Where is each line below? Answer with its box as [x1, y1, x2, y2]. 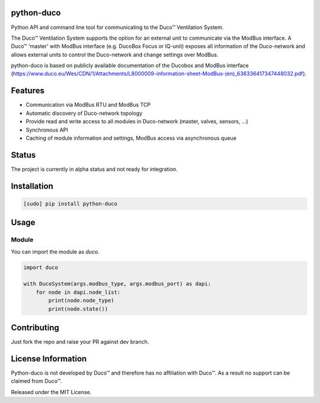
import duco [23, 264, 59, 271]
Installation [11, 181, 53, 191]
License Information [11, 353, 87, 364]
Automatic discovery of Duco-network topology [25, 110, 143, 117]
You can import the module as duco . [11, 248, 100, 255]
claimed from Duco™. [11, 378, 62, 385]
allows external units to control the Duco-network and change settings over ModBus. [11, 51, 219, 58]
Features [11, 86, 44, 96]
